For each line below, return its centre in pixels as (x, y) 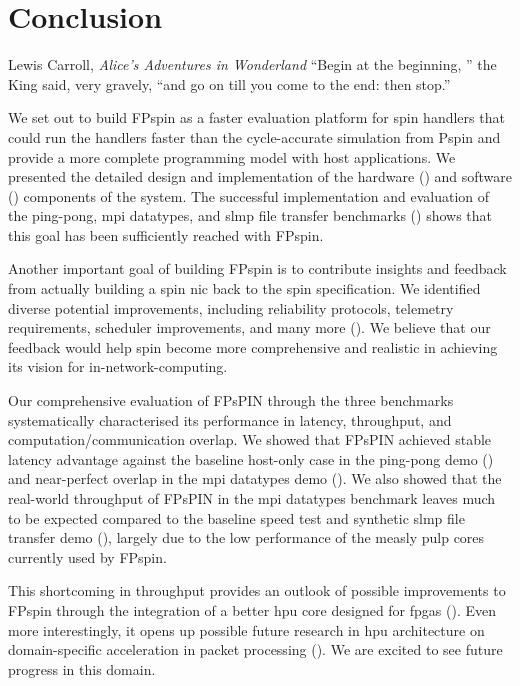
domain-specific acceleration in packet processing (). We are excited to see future (255, 649)
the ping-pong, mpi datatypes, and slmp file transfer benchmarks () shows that (250, 215)
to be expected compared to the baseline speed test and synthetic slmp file (236, 517)
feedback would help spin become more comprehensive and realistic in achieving (253, 346)
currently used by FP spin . (87, 556)
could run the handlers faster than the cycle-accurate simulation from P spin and (254, 136)
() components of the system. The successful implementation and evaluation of (249, 195)
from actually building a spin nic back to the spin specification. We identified (244, 288)
